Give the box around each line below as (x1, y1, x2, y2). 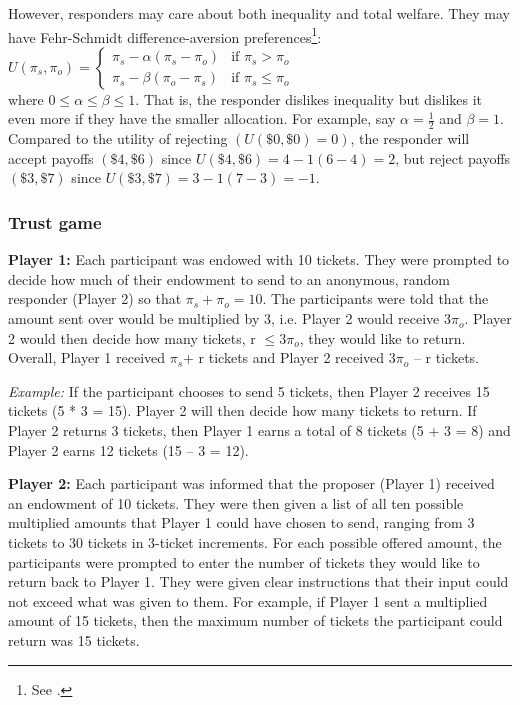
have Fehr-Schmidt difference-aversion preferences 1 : (8, 23, 322, 47)
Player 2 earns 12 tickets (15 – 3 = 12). (8, 439, 249, 460)
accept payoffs (8, 147, 94, 168)
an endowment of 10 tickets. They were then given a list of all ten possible (8, 492, 464, 513)
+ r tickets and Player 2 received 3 (183, 347, 396, 368)
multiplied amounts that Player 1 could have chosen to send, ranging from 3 (8, 512, 475, 533)
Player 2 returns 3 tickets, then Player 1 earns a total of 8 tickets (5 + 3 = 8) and (8, 420, 511, 441)
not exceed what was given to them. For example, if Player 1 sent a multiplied (8, 590, 488, 611)
